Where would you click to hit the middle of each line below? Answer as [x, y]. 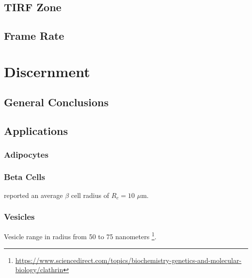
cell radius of [90, 195]
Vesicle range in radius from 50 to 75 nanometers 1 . [80, 236]
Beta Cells [24, 177]
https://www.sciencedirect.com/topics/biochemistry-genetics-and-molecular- [128, 260]
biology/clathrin [39, 270]
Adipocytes [26, 155]
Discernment [47, 71]
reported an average [33, 195]
